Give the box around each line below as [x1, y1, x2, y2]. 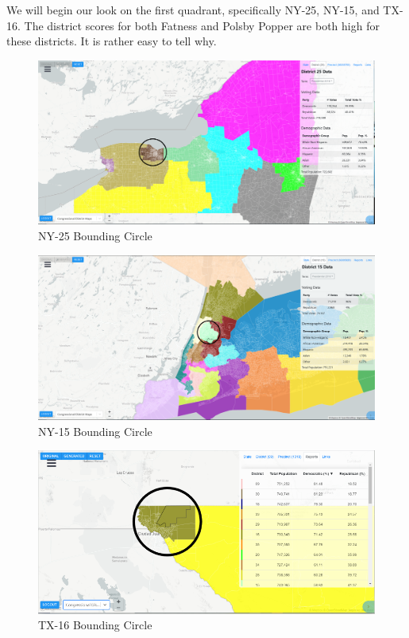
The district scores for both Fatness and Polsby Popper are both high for [24, 17, 380, 33]
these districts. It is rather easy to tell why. [6, 33, 217, 49]
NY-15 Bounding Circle [38, 422, 152, 439]
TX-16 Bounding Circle [38, 617, 152, 633]
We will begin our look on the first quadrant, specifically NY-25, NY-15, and [6, 2, 380, 18]
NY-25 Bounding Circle [38, 227, 152, 243]
